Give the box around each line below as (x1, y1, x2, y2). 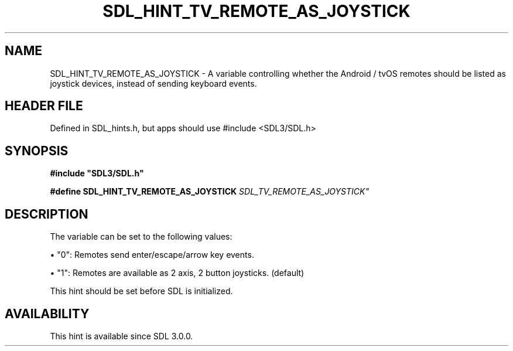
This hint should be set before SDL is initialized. (50, 286, 233, 297)
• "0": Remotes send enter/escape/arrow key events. (50, 250, 254, 260)
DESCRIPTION (5, 206, 88, 221)
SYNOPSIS (5, 143, 69, 158)
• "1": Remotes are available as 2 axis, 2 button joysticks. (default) (50, 268, 305, 278)
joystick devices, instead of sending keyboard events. (50, 78, 257, 88)
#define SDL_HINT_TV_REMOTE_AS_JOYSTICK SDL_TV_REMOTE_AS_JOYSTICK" (50, 186, 369, 197)
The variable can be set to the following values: (50, 231, 232, 242)
